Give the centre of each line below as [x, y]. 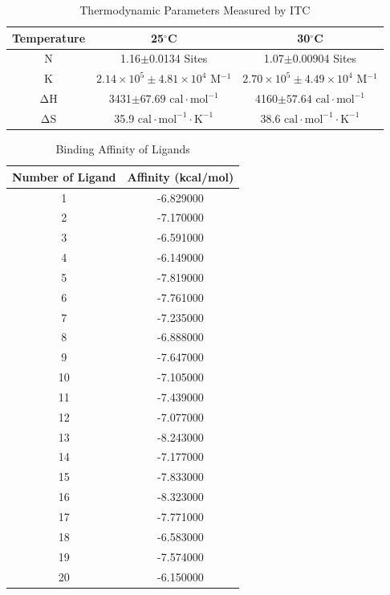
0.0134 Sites [178, 58]
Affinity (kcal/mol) [181, 176]
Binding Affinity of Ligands [123, 149]
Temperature [49, 37]
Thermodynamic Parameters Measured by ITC [195, 10]
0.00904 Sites [325, 58]
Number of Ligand [64, 176]
